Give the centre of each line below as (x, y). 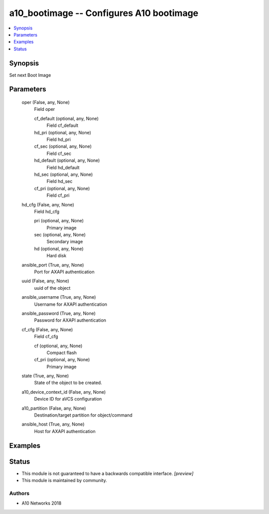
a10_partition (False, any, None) (54, 408)
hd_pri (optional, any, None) (63, 132)
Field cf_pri (58, 195)
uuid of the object (52, 288)
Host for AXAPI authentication (65, 431)
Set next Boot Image (30, 75)
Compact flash (62, 353)
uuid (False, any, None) (45, 281)
